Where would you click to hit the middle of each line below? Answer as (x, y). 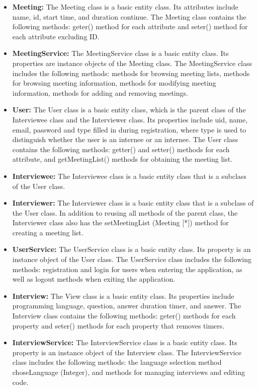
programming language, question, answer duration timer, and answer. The (127, 306)
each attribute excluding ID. (56, 36)
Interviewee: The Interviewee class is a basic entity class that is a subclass (129, 176)
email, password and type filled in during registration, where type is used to (129, 129)
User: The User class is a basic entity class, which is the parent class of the (129, 110)
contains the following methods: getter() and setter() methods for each (121, 149)
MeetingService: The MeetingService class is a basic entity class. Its (120, 53)
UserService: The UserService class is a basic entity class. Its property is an (132, 249)
